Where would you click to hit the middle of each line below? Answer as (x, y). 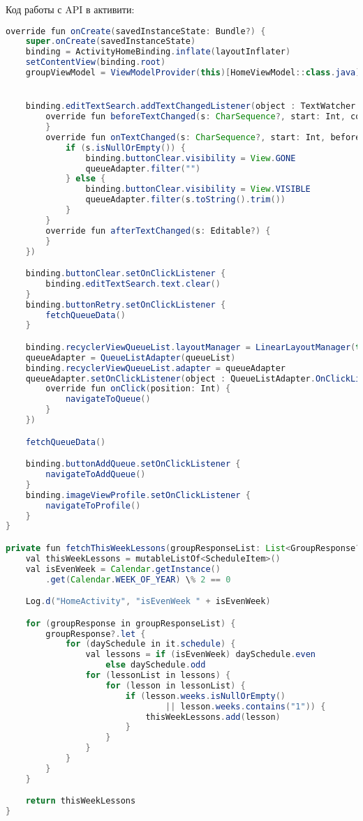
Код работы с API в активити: (70, 9)
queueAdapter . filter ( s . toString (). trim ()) (185, 200)
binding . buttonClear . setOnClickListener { (126, 274)
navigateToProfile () (93, 505)
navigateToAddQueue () (96, 475)
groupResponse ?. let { (96, 634)
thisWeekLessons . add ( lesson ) (213, 717)
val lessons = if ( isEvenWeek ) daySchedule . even (200, 655)
